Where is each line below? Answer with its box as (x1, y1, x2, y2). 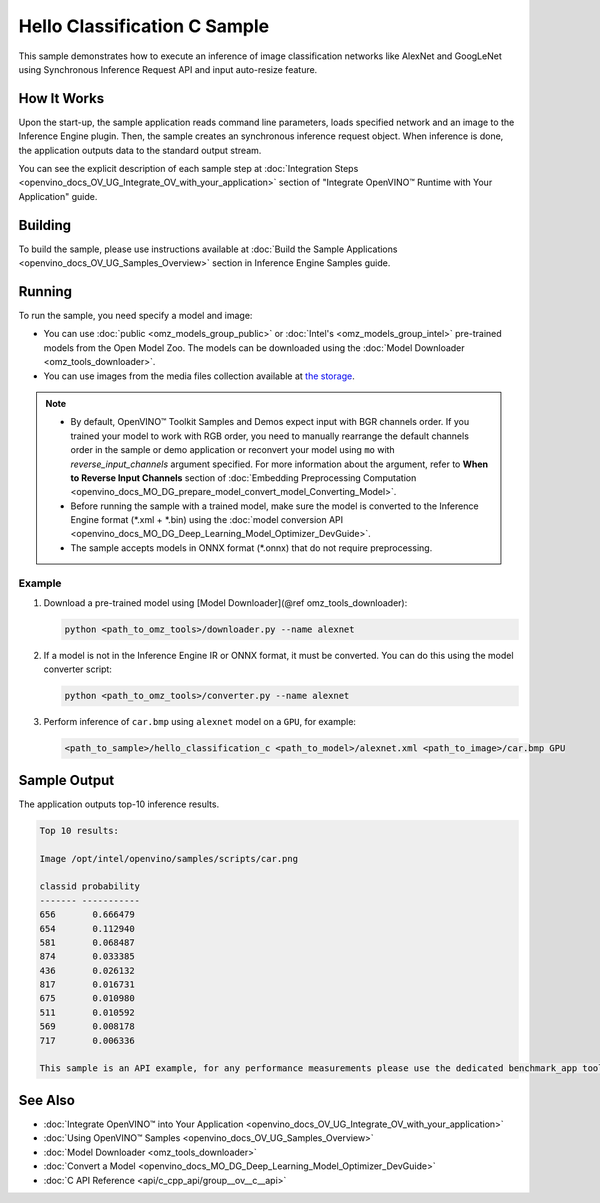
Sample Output (18, 771, 115, 789)
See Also (18, 1091, 75, 1109)
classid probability (39, 881, 140, 892)
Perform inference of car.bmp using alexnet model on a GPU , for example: (43, 716, 357, 728)
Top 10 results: (39, 825, 120, 836)
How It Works (18, 90, 105, 107)
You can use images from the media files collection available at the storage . (43, 370, 355, 382)
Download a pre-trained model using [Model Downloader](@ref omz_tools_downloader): (43, 597, 408, 609)
